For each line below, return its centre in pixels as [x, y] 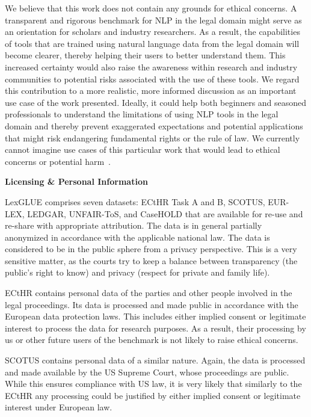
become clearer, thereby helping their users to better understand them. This [145, 55]
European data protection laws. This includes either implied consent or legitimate [155, 316]
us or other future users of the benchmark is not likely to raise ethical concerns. [152, 340]
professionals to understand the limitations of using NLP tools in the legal [142, 114]
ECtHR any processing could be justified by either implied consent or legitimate [153, 395]
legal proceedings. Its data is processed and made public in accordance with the [152, 304]
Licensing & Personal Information [76, 181]
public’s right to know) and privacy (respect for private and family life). [137, 272]
